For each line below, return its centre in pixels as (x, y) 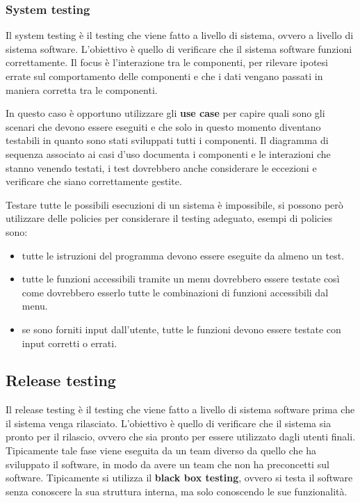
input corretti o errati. (69, 343)
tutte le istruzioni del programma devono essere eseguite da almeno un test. (183, 255)
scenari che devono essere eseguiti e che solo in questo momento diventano (163, 126)
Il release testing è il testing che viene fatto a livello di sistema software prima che (180, 409)
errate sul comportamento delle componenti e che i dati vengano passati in (164, 76)
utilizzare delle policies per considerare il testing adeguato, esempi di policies (169, 218)
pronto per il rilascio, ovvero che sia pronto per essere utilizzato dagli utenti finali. (181, 437)
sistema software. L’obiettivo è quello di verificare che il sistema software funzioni (179, 48)
